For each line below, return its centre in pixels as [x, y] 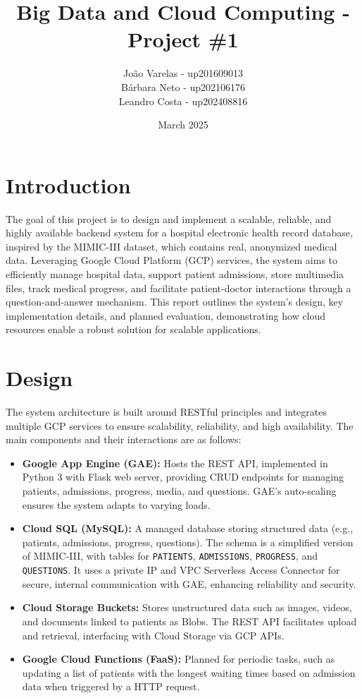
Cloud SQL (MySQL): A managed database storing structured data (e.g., [187, 528]
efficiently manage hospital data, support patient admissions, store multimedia [175, 274]
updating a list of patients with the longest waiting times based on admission [189, 672]
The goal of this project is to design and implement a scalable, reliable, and [169, 218]
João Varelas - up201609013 [183, 73]
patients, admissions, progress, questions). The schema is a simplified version [188, 542]
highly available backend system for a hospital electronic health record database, [179, 233]
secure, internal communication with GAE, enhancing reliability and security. [189, 583]
